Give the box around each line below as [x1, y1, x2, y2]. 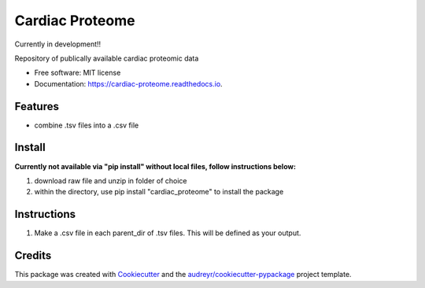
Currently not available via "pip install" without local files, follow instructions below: [14, 161, 297, 171]
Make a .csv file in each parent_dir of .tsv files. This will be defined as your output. [34, 228, 301, 238]
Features [14, 99, 59, 113]
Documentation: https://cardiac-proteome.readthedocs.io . [34, 79, 224, 88]
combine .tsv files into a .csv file [34, 120, 139, 130]
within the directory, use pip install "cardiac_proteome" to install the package [34, 187, 284, 197]
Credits [14, 249, 52, 263]
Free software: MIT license [34, 68, 121, 78]
